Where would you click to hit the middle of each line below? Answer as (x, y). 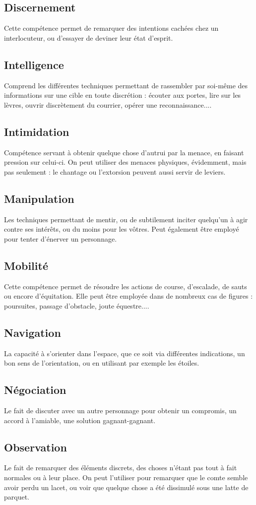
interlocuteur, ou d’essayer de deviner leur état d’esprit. (89, 37)
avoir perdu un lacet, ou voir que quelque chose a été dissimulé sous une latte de (126, 487)
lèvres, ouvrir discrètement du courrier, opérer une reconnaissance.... (108, 104)
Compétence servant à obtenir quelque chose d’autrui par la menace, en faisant (124, 152)
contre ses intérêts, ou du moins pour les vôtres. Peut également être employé (122, 229)
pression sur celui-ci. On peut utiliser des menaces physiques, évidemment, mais (125, 162)
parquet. (17, 497)
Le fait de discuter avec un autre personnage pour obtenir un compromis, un (120, 410)
